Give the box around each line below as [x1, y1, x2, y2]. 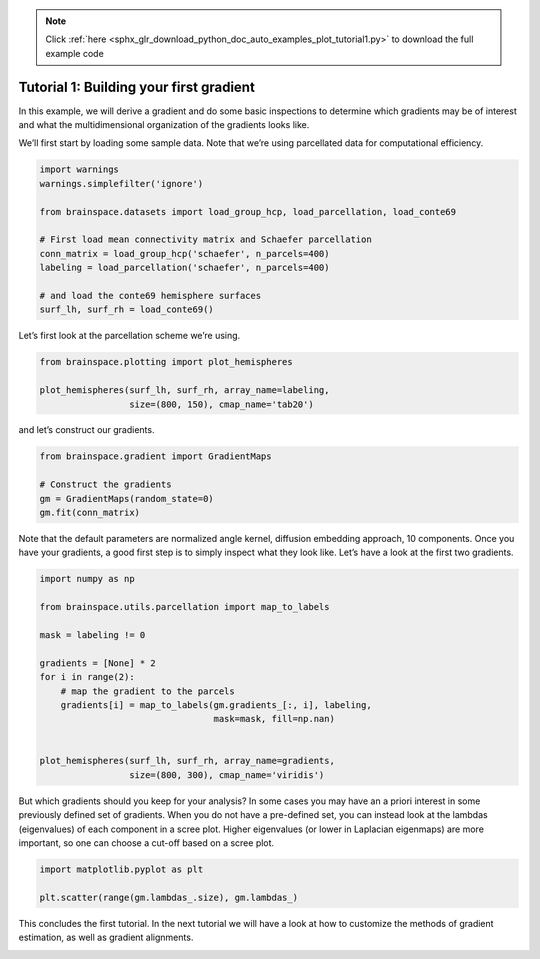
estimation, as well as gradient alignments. [18, 931, 194, 944]
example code [45, 47, 104, 59]
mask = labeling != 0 [39, 629, 146, 640]
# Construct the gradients [39, 479, 172, 490]
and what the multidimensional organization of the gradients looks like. [18, 119, 310, 131]
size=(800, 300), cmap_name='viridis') [128, 769, 325, 780]
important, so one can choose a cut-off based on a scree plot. [18, 837, 275, 849]
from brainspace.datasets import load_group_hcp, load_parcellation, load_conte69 [39, 206, 457, 217]
